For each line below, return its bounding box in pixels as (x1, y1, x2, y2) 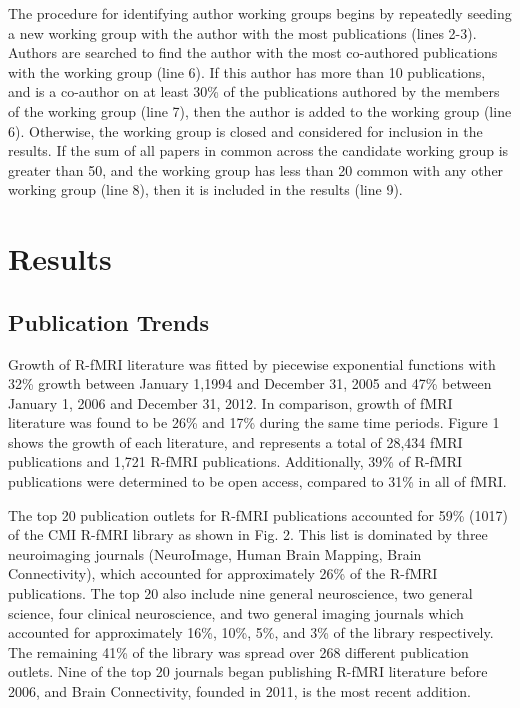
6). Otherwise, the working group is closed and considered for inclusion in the (8, 120, 483, 141)
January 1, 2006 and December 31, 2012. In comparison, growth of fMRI (8, 392, 453, 413)
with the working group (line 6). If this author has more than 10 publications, (8, 61, 486, 82)
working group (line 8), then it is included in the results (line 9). (8, 179, 403, 200)
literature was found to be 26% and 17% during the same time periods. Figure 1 (8, 412, 500, 433)
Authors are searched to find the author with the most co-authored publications (8, 42, 498, 63)
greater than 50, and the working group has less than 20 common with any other (8, 159, 504, 180)
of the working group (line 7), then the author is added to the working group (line (8, 100, 512, 121)
